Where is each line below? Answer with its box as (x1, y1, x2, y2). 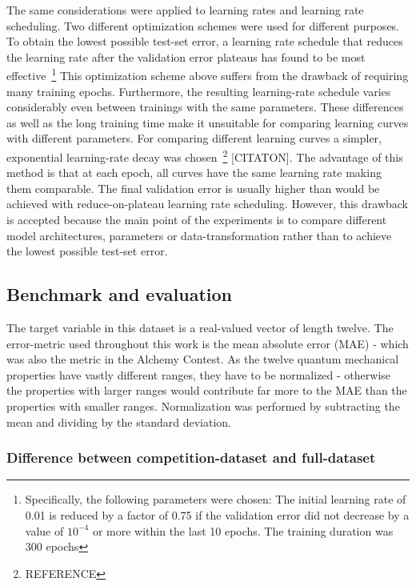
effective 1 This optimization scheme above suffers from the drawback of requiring (6, 65, 409, 84)
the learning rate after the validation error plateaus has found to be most (6, 48, 366, 65)
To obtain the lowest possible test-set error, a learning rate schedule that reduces (6, 33, 403, 50)
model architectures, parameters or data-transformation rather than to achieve (6, 227, 392, 243)
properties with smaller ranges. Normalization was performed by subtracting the (6, 397, 400, 414)
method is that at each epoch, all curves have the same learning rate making (6, 164, 382, 181)
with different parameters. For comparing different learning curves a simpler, (6, 130, 382, 146)
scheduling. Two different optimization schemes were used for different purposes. (6, 17, 400, 34)
